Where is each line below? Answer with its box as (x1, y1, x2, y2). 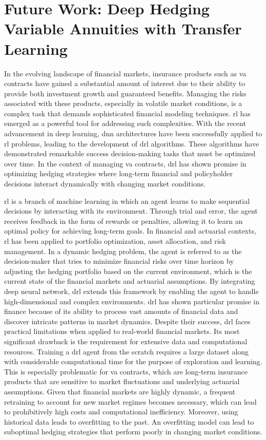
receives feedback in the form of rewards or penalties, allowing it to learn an (4, 215, 243, 226)
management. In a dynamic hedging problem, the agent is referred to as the (4, 245, 242, 256)
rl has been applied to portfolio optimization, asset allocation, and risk (4, 236, 226, 246)
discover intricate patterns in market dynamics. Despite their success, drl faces (4, 316, 251, 326)
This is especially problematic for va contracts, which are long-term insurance (4, 366, 248, 376)
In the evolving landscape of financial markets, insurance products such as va (4, 68, 247, 78)
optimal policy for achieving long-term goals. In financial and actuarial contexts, (4, 225, 256, 236)
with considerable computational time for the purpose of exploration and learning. (4, 356, 262, 367)
